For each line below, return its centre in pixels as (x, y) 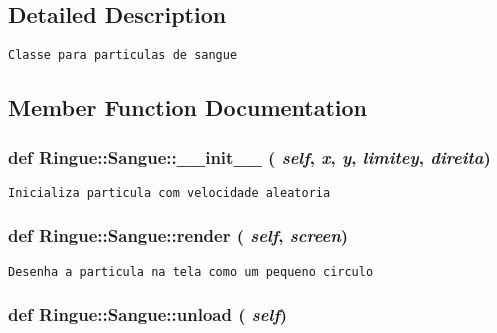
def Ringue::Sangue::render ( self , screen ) (178, 235)
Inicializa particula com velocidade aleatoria (169, 192)
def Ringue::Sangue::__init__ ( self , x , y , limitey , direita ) (249, 156)
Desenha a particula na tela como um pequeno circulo (191, 271)
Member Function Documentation (188, 107)
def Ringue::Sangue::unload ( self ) (148, 314)
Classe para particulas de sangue (123, 55)
